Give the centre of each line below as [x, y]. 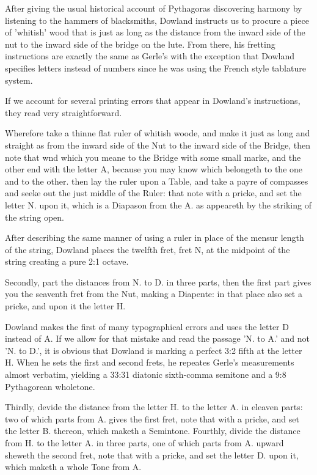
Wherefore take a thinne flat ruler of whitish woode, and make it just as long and [158, 133]
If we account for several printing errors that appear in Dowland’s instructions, [153, 101]
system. [19, 80]
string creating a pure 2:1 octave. [67, 261]
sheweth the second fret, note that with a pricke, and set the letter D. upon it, [152, 455]
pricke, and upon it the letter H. [65, 306]
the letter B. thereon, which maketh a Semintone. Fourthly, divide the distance [153, 431]
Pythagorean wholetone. [50, 386]
